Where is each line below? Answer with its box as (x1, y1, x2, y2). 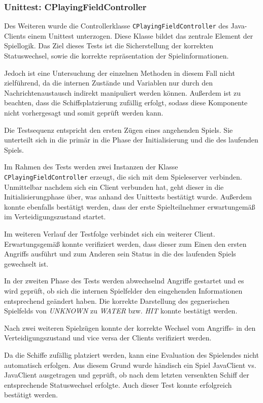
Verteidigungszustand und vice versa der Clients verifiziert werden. (4, 332, 212, 343)
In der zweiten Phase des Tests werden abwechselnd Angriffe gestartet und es (4, 275, 244, 286)
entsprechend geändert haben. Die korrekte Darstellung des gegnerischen (4, 295, 229, 306)
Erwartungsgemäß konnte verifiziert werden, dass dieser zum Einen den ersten (4, 238, 247, 249)
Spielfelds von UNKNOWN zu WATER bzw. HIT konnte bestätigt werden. (4, 305, 238, 316)
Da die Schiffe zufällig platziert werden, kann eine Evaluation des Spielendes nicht (4, 349, 259, 360)
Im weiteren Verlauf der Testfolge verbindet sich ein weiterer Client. (4, 228, 215, 239)
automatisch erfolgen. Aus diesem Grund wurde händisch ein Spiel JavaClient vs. (4, 359, 256, 370)
